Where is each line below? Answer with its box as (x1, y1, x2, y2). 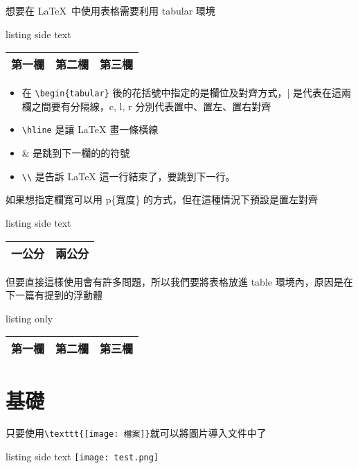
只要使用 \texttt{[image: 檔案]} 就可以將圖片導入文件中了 (6, 426, 267, 440)
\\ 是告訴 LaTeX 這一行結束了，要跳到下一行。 (21, 168, 235, 183)
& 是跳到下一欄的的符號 (21, 146, 130, 160)
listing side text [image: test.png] (6, 449, 159, 464)
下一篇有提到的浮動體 (6, 288, 102, 302)
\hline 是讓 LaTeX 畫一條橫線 (21, 122, 159, 137)
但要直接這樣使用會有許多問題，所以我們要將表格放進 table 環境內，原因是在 (6, 274, 353, 288)
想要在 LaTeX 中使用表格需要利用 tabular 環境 (6, 3, 215, 17)
